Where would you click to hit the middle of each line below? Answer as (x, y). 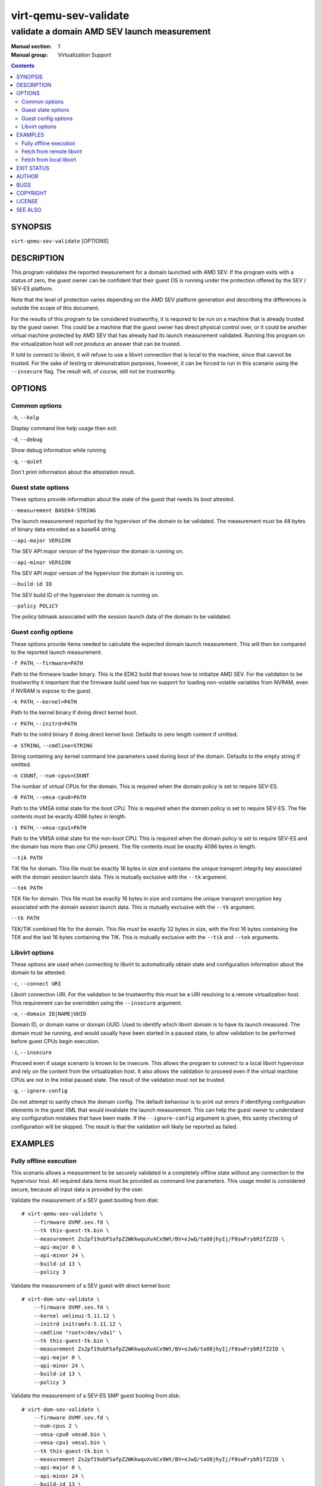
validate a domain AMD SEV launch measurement (111, 32)
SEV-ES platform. (32, 289)
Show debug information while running (59, 450)
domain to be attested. (39, 972)
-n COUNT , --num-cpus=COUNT (50, 775)
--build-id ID (32, 584)
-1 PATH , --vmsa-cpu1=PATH (48, 827)
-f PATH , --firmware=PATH (47, 663)
